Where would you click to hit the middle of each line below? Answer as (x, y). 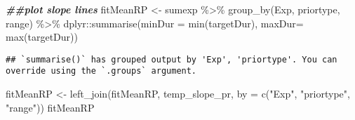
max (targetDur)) (42, 37)
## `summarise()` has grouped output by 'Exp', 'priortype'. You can (172, 59)
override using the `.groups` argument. (101, 71)
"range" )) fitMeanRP (50, 107)
